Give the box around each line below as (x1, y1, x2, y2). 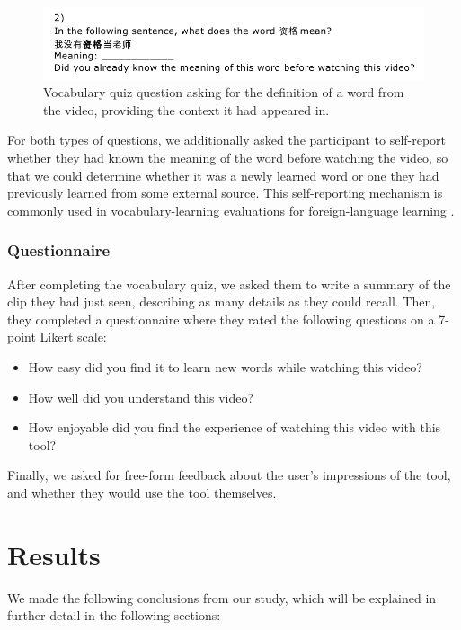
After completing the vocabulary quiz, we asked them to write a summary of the (7, 274, 451, 293)
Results (7, 536, 101, 572)
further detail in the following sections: (7, 606, 221, 625)
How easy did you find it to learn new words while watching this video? (28, 357, 422, 376)
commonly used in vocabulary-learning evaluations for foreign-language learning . (7, 200, 455, 219)
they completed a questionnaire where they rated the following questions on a (7, 309, 435, 328)
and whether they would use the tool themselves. (7, 483, 277, 501)
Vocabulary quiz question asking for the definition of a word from (43, 83, 404, 102)
